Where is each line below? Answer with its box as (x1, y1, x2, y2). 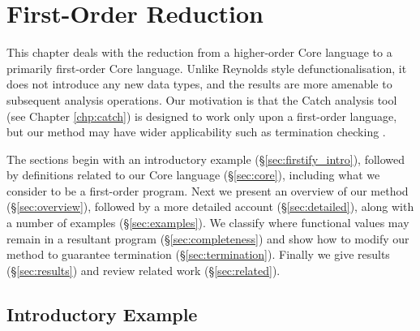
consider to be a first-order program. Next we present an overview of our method (6, 182, 409, 199)
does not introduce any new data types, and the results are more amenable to (6, 75, 392, 92)
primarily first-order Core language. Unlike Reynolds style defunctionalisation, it (6, 59, 407, 76)
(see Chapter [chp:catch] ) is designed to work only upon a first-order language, (6, 107, 397, 124)
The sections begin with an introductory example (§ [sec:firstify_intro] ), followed (6, 150, 405, 167)
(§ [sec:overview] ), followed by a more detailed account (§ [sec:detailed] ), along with (6, 198, 414, 215)
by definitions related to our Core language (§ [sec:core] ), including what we (6, 166, 380, 183)
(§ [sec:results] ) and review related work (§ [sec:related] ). (6, 261, 281, 278)
